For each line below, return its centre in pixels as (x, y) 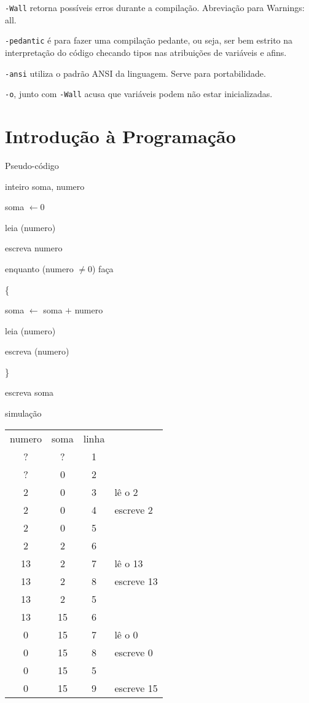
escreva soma (29, 392)
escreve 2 (134, 509)
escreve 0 (134, 652)
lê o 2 (126, 492)
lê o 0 (126, 634)
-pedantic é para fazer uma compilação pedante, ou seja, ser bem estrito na (149, 40)
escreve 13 (136, 581)
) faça (103, 268)
